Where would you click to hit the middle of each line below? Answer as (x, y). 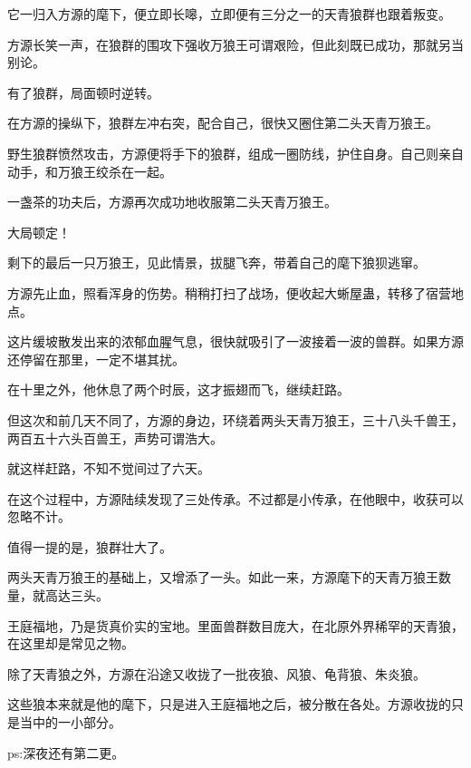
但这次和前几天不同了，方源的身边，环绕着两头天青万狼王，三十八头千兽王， (235, 419)
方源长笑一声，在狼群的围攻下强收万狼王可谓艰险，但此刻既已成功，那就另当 (235, 44)
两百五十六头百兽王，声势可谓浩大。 (115, 437)
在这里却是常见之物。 (71, 643)
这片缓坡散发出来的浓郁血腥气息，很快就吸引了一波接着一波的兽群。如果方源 (235, 341)
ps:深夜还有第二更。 (66, 752)
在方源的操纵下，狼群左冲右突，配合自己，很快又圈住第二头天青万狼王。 (223, 123)
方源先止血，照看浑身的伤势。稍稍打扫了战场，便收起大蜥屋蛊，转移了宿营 (229, 292)
